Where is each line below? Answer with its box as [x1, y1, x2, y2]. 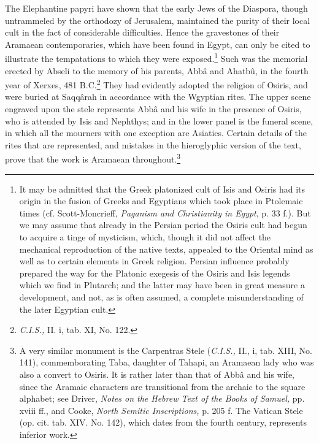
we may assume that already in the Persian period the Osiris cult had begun [19, 218, 307, 231]
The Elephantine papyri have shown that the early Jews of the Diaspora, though [5, 2, 308, 14]
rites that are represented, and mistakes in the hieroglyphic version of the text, [5, 138, 301, 151]
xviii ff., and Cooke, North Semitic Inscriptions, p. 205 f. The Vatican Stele [19, 404, 303, 416]
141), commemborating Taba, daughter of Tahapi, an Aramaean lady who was [19, 356, 314, 369]
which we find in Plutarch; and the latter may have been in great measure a [19, 278, 305, 291]
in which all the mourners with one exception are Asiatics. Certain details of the [5, 126, 307, 139]
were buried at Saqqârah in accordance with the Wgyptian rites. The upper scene [5, 90, 311, 103]
